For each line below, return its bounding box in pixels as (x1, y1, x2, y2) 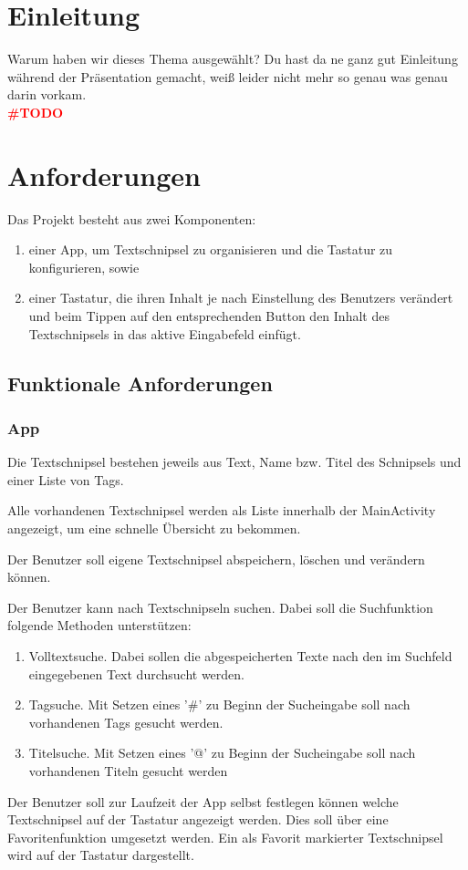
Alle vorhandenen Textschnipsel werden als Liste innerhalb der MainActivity (7, 501, 436, 520)
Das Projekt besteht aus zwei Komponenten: (7, 209, 256, 228)
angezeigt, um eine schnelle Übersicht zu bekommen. (7, 518, 301, 537)
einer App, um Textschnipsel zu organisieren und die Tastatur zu (28, 240, 393, 259)
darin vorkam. (7, 85, 87, 104)
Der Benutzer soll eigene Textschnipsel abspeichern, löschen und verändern (7, 549, 425, 568)
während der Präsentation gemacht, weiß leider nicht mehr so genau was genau (7, 67, 448, 86)
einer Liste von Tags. (7, 470, 124, 489)
